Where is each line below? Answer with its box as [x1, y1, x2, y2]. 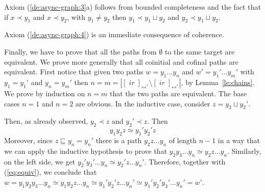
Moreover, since [4, 134, 53, 145]
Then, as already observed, [4, 116, 88, 126]
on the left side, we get [4, 156, 76, 167]
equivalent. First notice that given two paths [4, 66, 143, 77]
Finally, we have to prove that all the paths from [4, 46, 157, 57]
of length [168, 134, 197, 145]
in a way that [218, 134, 260, 145]
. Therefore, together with [144, 156, 226, 167]
